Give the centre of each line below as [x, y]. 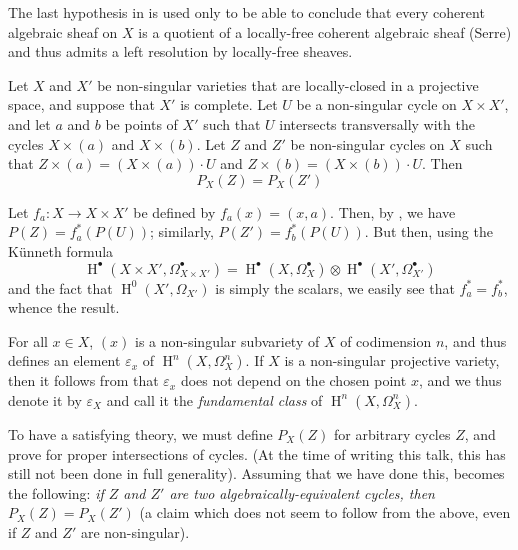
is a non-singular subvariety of [227, 340]
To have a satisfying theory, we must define [140, 433]
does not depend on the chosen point [293, 380]
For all [28, 340]
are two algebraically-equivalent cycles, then [302, 492]
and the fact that [60, 287]
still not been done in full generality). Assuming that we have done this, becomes [256, 473]
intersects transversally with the [377, 123]
